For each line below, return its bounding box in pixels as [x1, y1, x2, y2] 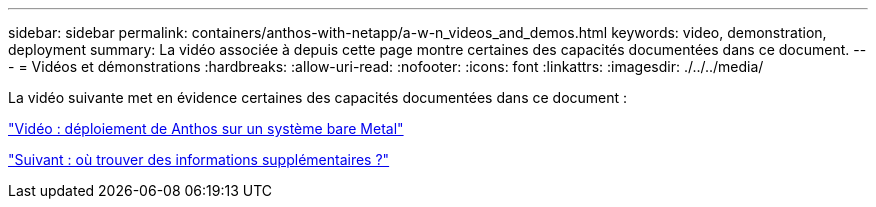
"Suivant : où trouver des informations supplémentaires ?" [8, 151, 390, 168]
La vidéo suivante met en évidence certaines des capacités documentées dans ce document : [8, 89, 628, 106]
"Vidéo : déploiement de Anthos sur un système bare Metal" [8, 120, 404, 137]
